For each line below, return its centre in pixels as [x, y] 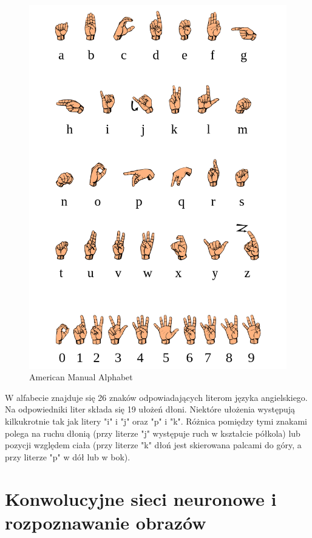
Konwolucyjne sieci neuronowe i [141, 498]
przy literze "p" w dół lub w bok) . [68, 456]
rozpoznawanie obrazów [106, 522]
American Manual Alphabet [81, 377]
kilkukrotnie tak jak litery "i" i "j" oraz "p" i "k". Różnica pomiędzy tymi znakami [156, 421]
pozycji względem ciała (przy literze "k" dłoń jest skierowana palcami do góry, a [153, 445]
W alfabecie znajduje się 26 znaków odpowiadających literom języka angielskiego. [156, 397]
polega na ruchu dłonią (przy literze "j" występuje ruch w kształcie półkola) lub [153, 433]
